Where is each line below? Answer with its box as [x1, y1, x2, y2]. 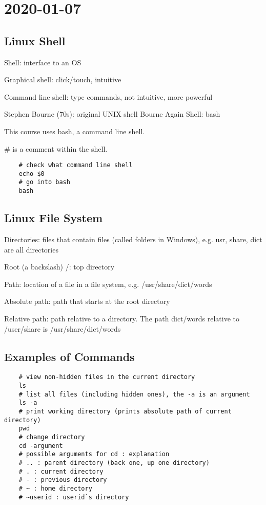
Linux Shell [4, 32, 66, 48]
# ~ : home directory [18, 484, 92, 492]
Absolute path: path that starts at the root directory [4, 296, 170, 306]
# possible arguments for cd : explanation [18, 450, 170, 458]
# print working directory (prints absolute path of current [18, 407, 232, 415]
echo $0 [18, 170, 45, 177]
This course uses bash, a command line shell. [4, 125, 145, 136]
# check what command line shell [18, 161, 133, 169]
